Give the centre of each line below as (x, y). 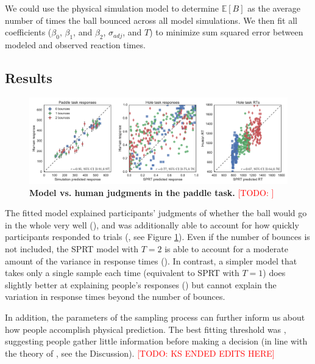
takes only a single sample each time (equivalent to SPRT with (122, 273)
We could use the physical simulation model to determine (112, 8)
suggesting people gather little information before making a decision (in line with (156, 341)
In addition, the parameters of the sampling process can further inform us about (155, 317)
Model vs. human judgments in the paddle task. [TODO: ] (152, 192)
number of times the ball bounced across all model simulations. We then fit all (151, 20)
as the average (274, 8)
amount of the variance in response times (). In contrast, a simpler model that (151, 260)
